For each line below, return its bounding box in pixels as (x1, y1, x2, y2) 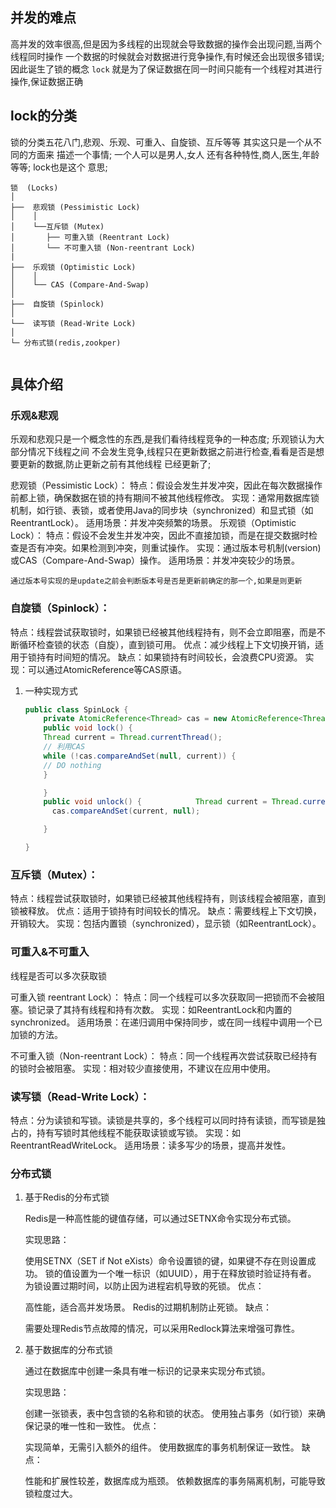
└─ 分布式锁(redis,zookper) (10, 338, 122, 348)
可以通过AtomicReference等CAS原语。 (27, 663, 188, 675)
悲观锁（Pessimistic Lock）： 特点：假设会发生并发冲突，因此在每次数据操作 (10, 479, 323, 492)
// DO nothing (43, 760, 102, 770)
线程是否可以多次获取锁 (10, 969, 107, 982)
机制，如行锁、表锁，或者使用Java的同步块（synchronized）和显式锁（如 (10, 504, 314, 517)
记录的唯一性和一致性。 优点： (33, 1420, 160, 1432)
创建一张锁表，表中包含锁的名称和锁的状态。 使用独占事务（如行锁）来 (24, 1408, 317, 1420)
